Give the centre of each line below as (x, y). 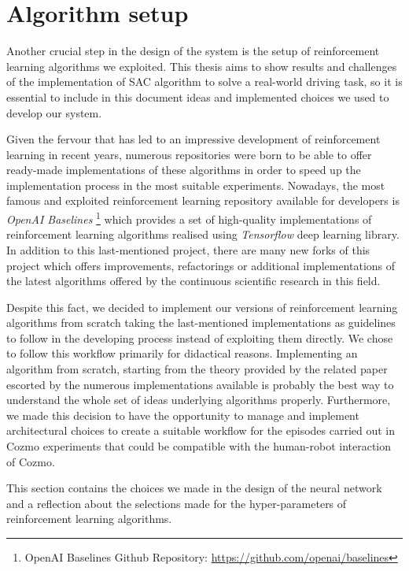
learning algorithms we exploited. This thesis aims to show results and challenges (202, 66)
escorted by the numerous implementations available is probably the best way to (200, 384)
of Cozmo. (31, 461)
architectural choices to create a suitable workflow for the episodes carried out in (201, 430)
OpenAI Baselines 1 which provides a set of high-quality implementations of (189, 218)
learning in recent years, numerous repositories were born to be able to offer (189, 154)
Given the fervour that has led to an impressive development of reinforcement (193, 139)
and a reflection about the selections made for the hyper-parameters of (177, 503)
